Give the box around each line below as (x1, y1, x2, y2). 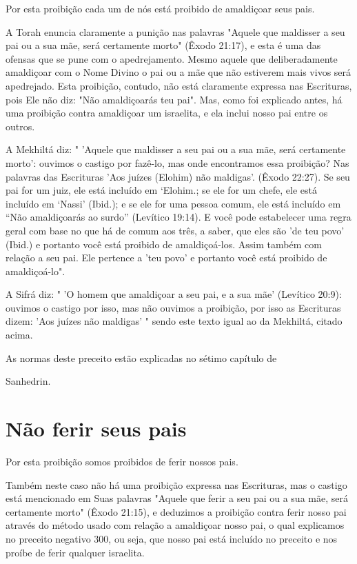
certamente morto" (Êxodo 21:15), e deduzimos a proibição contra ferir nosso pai (6, 504, 347, 518)
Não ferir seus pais (6, 414, 187, 443)
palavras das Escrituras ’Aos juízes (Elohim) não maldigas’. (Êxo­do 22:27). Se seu (6, 169, 350, 183)
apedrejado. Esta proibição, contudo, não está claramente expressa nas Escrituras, (6, 78, 352, 92)
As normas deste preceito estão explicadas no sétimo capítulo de (6, 350, 277, 365)
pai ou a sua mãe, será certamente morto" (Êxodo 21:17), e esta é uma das (6, 38, 321, 52)
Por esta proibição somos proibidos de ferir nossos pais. (6, 454, 238, 468)
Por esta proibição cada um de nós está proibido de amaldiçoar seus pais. (6, 1, 315, 15)
